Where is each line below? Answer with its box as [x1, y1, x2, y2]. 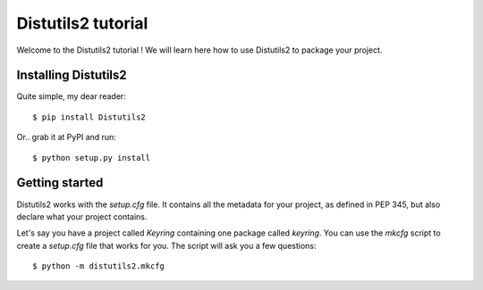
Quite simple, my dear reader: [16, 91, 127, 102]
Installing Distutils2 [16, 68, 127, 83]
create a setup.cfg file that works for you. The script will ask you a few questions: [16, 240, 317, 251]
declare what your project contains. [16, 211, 148, 222]
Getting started [16, 175, 104, 191]
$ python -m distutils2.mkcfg [32, 261, 165, 271]
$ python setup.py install [32, 153, 151, 162]
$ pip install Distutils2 [32, 112, 147, 122]
